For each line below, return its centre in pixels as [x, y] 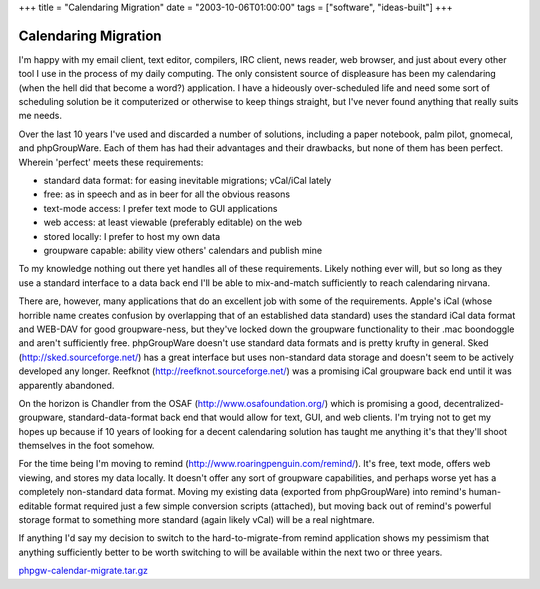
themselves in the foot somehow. [86, 446]
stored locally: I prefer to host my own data [131, 236]
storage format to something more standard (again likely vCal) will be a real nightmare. [196, 520]
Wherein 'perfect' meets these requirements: [111, 162]
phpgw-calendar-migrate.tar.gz [83, 571]
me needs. [40, 116]
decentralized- [474, 403]
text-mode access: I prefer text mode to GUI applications [160, 208]
